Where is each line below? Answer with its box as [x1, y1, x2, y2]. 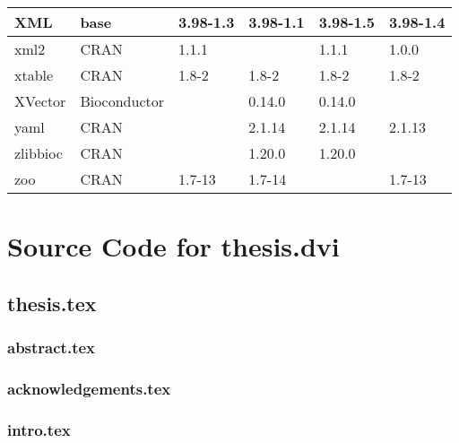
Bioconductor [80, 91, 165, 111]
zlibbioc [14, 143, 63, 163]
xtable [14, 65, 54, 85]
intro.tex [7, 418, 71, 440]
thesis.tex [7, 289, 97, 317]
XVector [14, 91, 66, 111]
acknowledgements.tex [7, 377, 171, 399]
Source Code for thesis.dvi [7, 228, 340, 265]
